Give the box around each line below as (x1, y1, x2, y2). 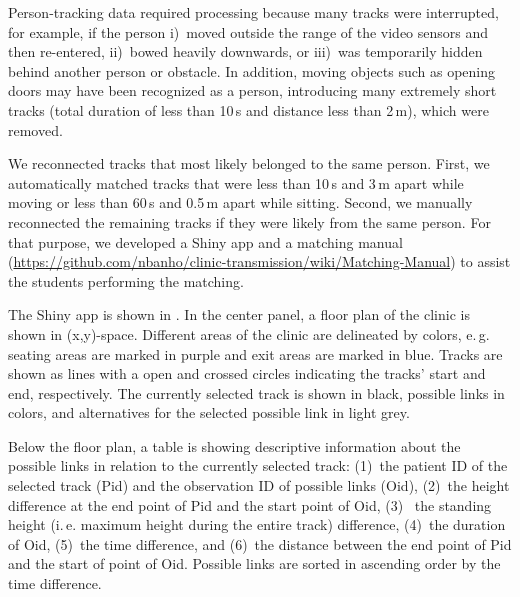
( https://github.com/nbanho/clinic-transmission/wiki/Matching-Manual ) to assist (8, 251, 511, 272)
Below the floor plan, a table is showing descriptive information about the (8, 435, 461, 456)
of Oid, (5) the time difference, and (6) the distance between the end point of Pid (8, 533, 512, 554)
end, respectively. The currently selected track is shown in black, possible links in (8, 382, 505, 403)
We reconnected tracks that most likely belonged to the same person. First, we (8, 153, 490, 174)
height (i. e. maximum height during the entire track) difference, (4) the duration (8, 514, 506, 535)
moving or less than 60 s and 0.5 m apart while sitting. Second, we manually (8, 192, 473, 213)
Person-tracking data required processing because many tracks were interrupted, (8, 2, 499, 22)
